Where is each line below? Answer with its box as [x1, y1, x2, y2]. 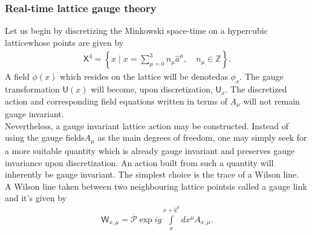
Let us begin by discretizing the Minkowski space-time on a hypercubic [5, 24, 268, 37]
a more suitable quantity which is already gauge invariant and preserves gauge [5, 144, 295, 156]
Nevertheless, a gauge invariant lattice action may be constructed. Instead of [5, 119, 288, 132]
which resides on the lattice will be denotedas [60, 70, 228, 83]
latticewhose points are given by [5, 36, 124, 48]
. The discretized [225, 83, 287, 95]
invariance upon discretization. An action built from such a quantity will [5, 156, 274, 169]
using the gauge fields [5, 131, 85, 144]
